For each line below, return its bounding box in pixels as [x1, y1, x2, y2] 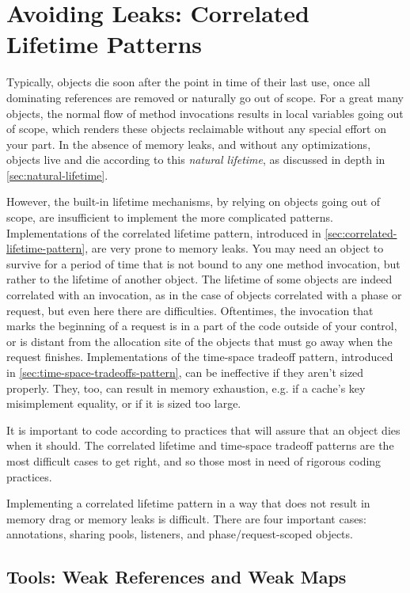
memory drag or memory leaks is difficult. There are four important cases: [6, 510, 366, 526]
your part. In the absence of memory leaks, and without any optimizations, [6, 135, 371, 152]
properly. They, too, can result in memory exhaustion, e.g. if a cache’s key [6, 379, 366, 396]
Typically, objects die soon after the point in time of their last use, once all [6, 74, 370, 90]
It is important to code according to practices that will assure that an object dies [6, 421, 401, 438]
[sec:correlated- [325, 224, 397, 241]
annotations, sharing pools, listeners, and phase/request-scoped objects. [6, 526, 353, 542]
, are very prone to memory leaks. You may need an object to [85, 240, 384, 257]
